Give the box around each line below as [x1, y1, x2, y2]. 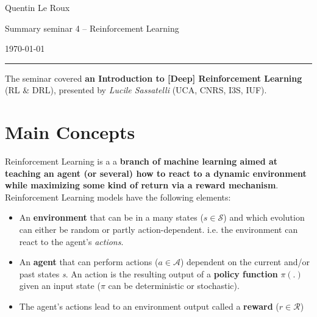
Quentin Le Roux [5, 1, 70, 13]
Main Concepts [5, 119, 135, 144]
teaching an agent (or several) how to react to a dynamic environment [5, 166, 307, 179]
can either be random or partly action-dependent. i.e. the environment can [19, 223, 298, 236]
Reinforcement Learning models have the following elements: [5, 190, 231, 203]
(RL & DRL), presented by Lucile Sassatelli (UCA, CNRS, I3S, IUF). [5, 84, 267, 96]
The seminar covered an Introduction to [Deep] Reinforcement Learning [5, 71, 302, 84]
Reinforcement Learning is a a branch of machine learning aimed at [5, 155, 278, 168]
